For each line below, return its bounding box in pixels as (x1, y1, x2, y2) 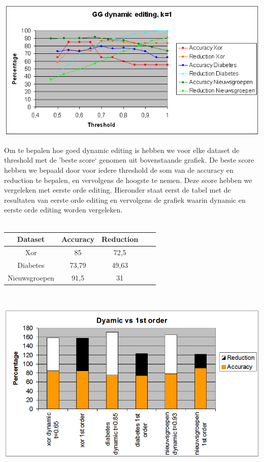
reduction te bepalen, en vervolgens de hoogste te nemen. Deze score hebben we (4, 174, 252, 185)
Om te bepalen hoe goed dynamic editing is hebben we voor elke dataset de (4, 144, 240, 155)
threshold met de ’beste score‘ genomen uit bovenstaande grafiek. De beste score (4, 155, 254, 165)
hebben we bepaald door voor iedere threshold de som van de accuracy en (4, 165, 234, 175)
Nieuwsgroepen (8, 272, 54, 283)
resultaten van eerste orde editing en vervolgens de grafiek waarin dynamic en (4, 194, 246, 205)
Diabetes (17, 259, 45, 270)
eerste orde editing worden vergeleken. (4, 204, 123, 215)
